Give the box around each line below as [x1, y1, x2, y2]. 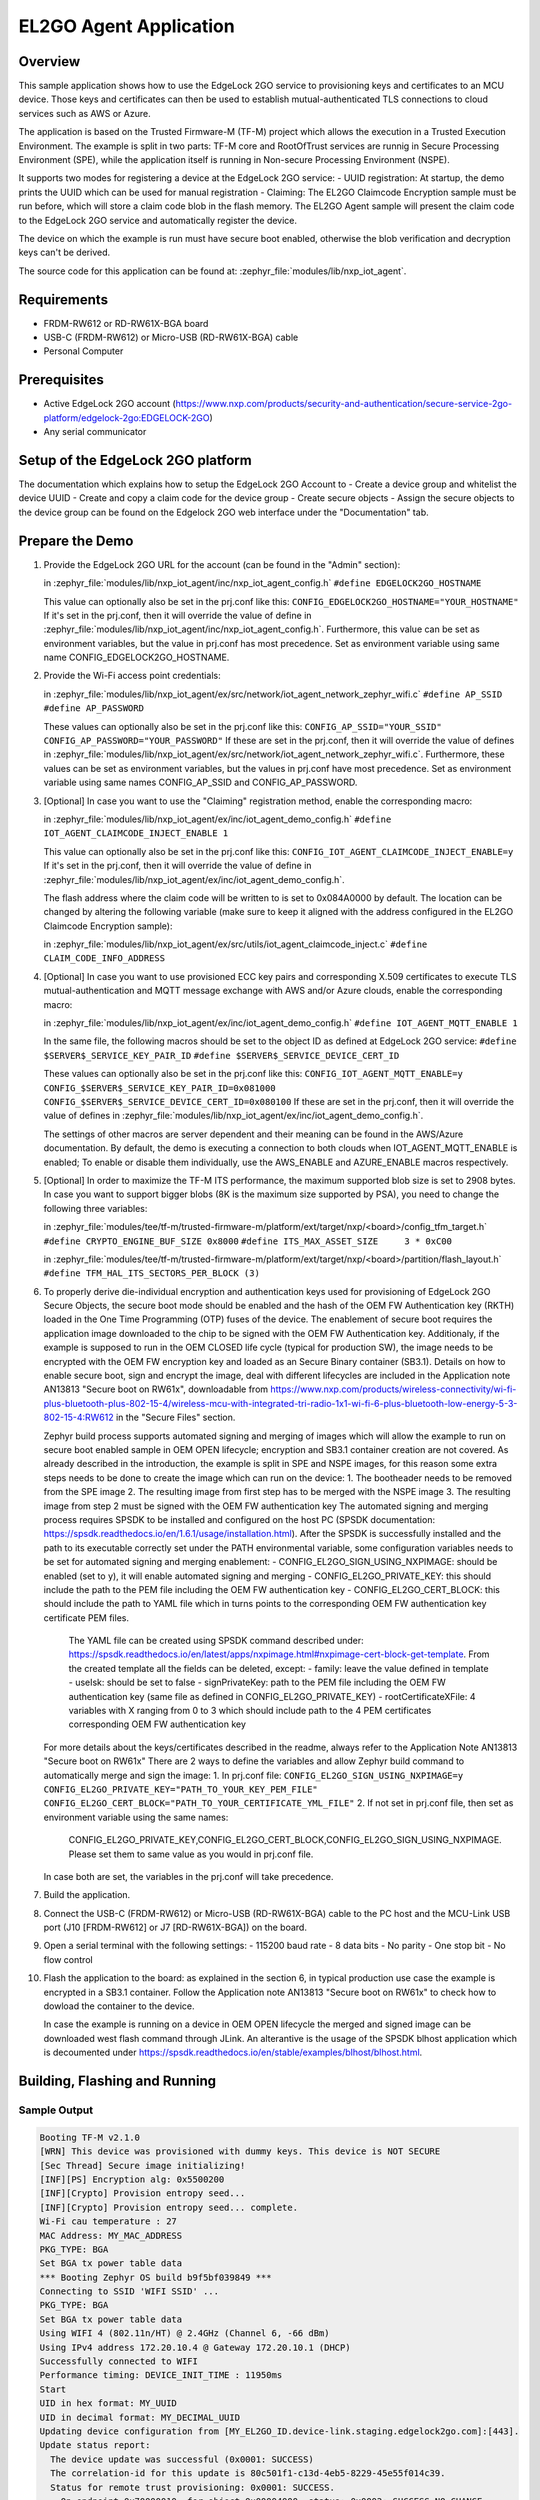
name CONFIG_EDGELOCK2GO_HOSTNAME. [43, 651, 230, 664]
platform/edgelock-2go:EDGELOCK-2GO [43, 411, 210, 424]
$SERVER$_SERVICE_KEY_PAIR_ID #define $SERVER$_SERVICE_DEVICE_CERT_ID [43, 1050, 400, 1061]
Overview [18, 53, 81, 70]
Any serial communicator [43, 426, 147, 438]
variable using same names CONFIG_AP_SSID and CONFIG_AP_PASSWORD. [43, 776, 358, 789]
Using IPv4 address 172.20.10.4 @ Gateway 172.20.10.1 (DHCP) [39, 2341, 351, 2353]
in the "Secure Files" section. [115, 1411, 236, 1424]
